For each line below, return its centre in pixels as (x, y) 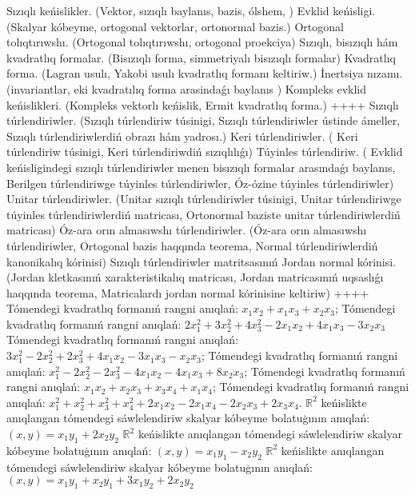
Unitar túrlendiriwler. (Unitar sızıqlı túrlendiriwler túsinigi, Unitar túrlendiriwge (204, 199)
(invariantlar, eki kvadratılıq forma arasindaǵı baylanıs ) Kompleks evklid (187, 88)
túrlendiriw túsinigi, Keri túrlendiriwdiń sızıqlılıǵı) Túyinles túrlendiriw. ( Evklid (205, 152)
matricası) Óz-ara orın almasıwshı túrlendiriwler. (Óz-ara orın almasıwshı (187, 230)
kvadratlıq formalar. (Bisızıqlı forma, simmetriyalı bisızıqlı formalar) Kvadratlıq (201, 57)
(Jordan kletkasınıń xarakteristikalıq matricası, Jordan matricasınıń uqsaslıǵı (195, 277)
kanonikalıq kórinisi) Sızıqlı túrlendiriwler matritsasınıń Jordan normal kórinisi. (202, 261)
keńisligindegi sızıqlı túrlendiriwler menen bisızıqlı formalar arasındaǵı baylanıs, (201, 167)
